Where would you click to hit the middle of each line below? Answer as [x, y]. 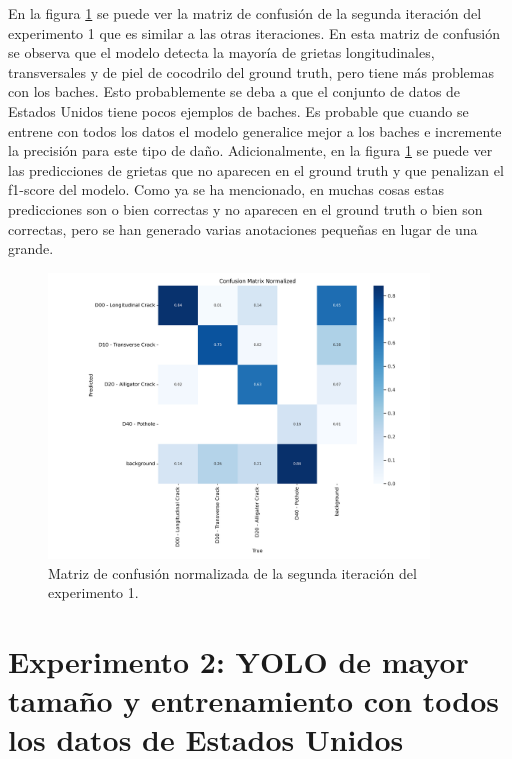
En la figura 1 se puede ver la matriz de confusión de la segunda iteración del [245, 13]
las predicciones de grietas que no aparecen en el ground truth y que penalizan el [256, 169]
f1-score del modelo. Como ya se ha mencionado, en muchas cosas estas [226, 189]
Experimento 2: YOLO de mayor [238, 660]
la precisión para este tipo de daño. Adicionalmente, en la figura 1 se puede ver [250, 150]
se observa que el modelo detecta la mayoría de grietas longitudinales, [221, 52]
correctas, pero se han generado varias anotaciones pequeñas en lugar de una [243, 228]
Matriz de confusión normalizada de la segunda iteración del [232, 572]
